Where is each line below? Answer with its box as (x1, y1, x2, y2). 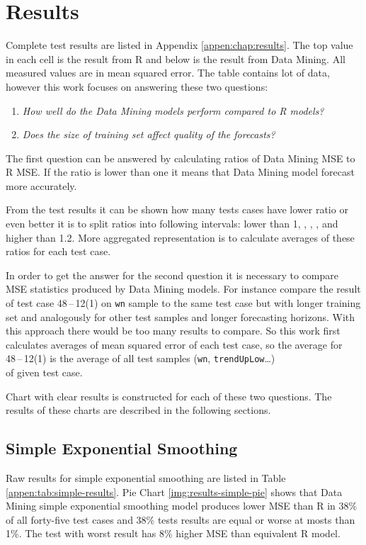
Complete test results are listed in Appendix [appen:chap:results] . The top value (6, 38, 353, 52)
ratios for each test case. (6, 244, 111, 259)
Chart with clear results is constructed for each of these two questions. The (6, 388, 332, 403)
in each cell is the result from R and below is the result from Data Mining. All (6, 51, 345, 66)
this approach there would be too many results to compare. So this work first (6, 323, 341, 338)
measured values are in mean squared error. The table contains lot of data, (6, 65, 330, 80)
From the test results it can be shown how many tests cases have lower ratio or (6, 202, 348, 217)
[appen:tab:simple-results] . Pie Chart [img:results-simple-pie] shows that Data (6, 484, 343, 499)
